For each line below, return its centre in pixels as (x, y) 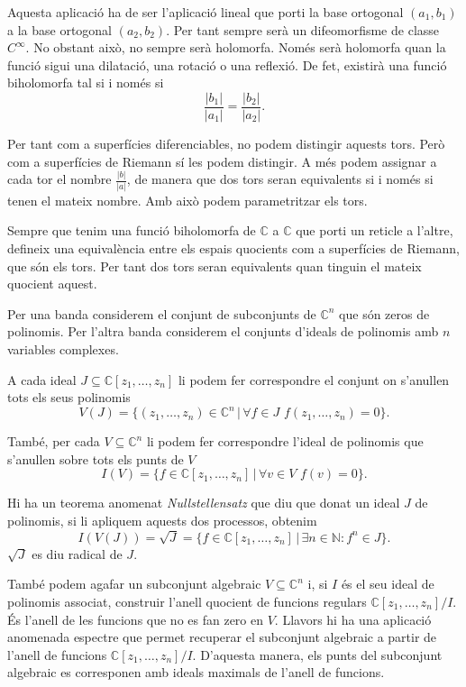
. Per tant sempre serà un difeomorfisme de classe (303, 29)
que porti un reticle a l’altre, (375, 230)
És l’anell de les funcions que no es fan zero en (136, 619)
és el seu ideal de (388, 584)
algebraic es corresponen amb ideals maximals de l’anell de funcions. (196, 672)
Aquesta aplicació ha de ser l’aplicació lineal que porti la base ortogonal (206, 12)
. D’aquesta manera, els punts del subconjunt (317, 654)
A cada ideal (42, 379)
